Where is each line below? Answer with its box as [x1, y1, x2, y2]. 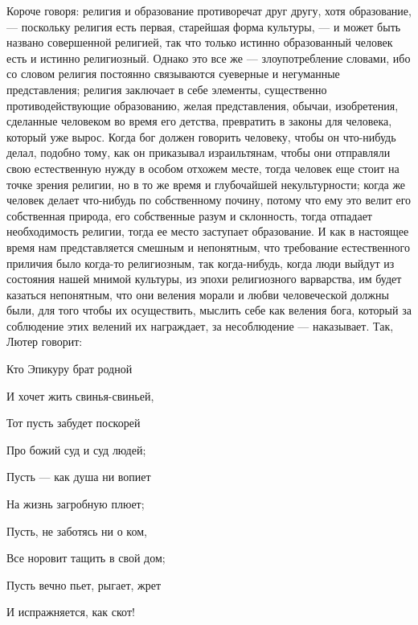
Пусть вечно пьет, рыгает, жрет [6, 576, 162, 593]
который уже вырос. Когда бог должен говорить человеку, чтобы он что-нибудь [6, 128, 396, 145]
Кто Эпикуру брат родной [6, 360, 133, 377]
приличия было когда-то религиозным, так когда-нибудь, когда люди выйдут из [6, 254, 395, 271]
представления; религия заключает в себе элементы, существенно [6, 80, 327, 97]
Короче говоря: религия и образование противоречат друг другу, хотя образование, [6, 2, 412, 19]
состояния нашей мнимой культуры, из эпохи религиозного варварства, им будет [6, 270, 402, 287]
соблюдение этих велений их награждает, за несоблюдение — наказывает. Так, [6, 317, 394, 334]
